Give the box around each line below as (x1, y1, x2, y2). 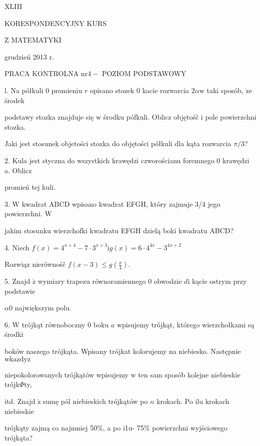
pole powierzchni (205, 112, 256, 122)
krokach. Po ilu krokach (156, 396, 229, 406)
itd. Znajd (4, 396, 35, 406)
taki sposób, (206, 85, 243, 95)
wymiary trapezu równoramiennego (37, 276, 146, 286)
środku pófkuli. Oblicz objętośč (103, 112, 199, 122)
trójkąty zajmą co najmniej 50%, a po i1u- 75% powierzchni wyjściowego (4, 422, 227, 433)
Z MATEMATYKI (4, 35, 61, 45)
